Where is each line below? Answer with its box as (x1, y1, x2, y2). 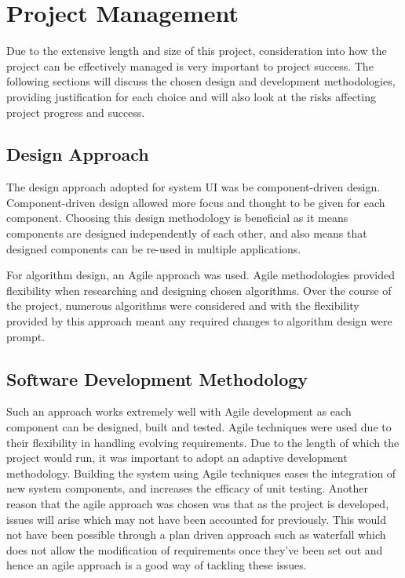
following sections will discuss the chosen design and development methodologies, (6, 73, 396, 89)
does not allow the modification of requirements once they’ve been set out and (6, 541, 383, 558)
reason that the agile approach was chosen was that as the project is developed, (6, 496, 389, 511)
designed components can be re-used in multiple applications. (6, 240, 301, 256)
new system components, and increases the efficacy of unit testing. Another (6, 480, 368, 496)
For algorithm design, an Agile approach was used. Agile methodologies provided (6, 267, 395, 283)
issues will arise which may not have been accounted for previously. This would (6, 511, 386, 527)
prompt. (6, 328, 46, 344)
